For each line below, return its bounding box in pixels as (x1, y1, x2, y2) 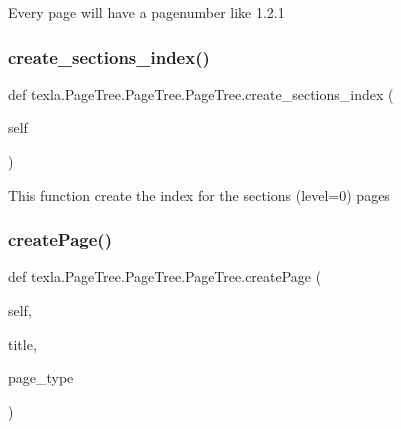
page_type (8, 367, 74, 388)
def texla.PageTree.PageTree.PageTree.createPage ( (8, 266, 322, 287)
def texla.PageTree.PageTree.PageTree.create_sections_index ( (8, 83, 394, 104)
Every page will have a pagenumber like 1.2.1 (8, 2, 285, 22)
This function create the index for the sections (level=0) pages (8, 184, 390, 205)
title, (8, 333, 37, 354)
